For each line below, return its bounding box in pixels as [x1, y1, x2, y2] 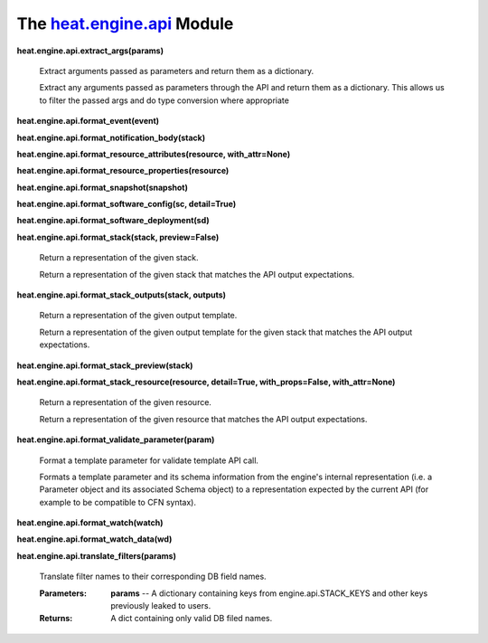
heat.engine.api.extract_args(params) [16, 45, 164, 56]
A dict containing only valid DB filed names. [110, 613, 273, 624]
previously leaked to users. [110, 600, 211, 611]
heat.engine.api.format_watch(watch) [16, 517, 164, 528]
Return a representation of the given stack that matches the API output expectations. [39, 269, 355, 279]
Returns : [39, 613, 73, 624]
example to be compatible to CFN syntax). [39, 496, 196, 507]
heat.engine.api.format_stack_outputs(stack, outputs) [16, 289, 226, 300]
